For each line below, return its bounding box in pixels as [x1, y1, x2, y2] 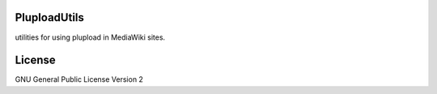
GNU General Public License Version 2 [15, 75, 143, 84]
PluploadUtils [15, 11, 85, 24]
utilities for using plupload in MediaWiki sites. [15, 32, 166, 42]
